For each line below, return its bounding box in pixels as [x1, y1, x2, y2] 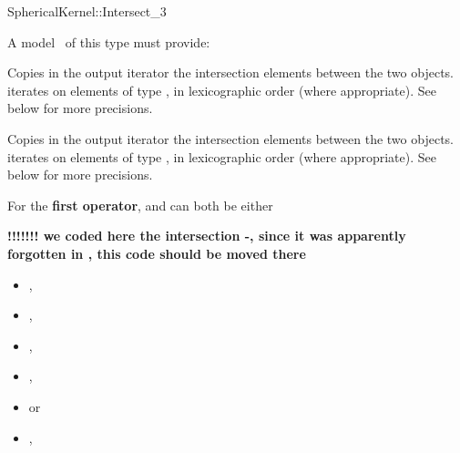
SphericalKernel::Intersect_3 [7, 2, 167, 20]
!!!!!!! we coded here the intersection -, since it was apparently [7, 226, 406, 245]
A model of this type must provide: [7, 32, 210, 51]
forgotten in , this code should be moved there [7, 243, 306, 263]
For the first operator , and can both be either [7, 195, 273, 214]
